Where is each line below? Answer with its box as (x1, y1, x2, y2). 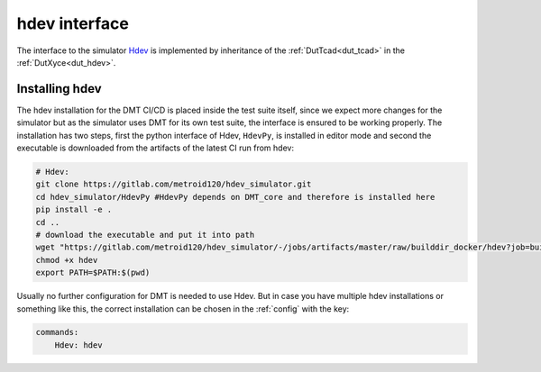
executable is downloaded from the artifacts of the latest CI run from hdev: (16, 142, 295, 153)
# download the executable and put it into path (35, 230, 255, 240)
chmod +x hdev (35, 255, 98, 265)
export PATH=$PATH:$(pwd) (35, 268, 151, 278)
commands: (35, 327, 79, 338)
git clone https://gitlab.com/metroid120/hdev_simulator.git (35, 179, 312, 189)
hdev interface (16, 14, 130, 33)
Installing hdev (16, 81, 103, 96)
